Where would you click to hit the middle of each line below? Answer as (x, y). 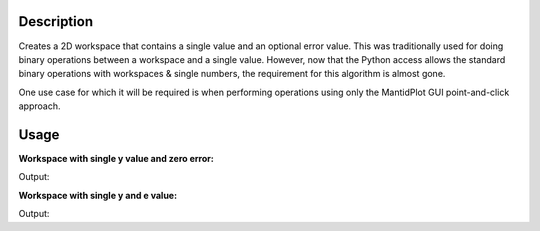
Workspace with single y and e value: (98, 195)
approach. (39, 106)
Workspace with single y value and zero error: (116, 158)
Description (56, 21)
